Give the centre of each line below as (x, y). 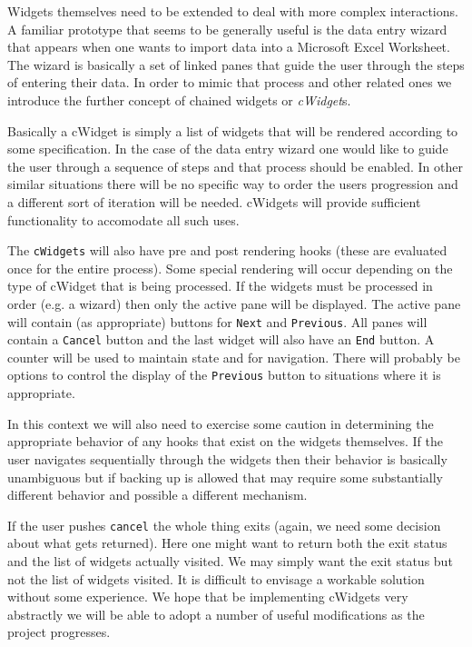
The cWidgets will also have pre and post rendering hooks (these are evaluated (227, 250)
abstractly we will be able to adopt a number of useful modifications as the (216, 614)
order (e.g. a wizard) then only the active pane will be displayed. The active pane (234, 303)
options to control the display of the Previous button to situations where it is (224, 375)
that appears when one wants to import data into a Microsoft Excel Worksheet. (229, 47)
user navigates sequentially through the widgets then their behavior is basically (227, 458)
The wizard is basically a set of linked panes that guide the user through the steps (236, 64)
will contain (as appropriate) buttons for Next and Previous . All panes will (217, 321)
